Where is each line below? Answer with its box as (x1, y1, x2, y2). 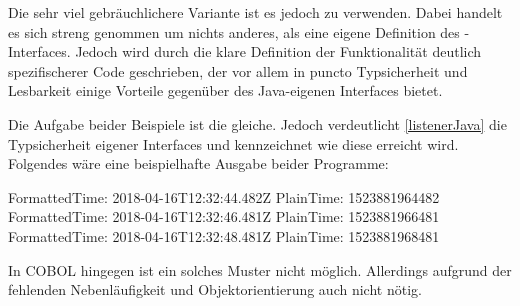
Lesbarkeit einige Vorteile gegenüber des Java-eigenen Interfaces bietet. (8, 80, 443, 101)
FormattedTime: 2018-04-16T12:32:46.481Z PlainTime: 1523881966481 (8, 206, 440, 227)
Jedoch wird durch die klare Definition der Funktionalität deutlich (75, 41, 482, 62)
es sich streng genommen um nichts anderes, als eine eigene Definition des (8, 21, 460, 42)
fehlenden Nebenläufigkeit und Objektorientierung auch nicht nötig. (8, 279, 422, 300)
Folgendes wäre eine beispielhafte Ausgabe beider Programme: (8, 153, 389, 174)
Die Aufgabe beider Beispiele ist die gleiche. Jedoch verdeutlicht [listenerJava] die (8, 113, 507, 134)
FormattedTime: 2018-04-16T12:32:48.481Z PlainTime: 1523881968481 (8, 225, 440, 246)
